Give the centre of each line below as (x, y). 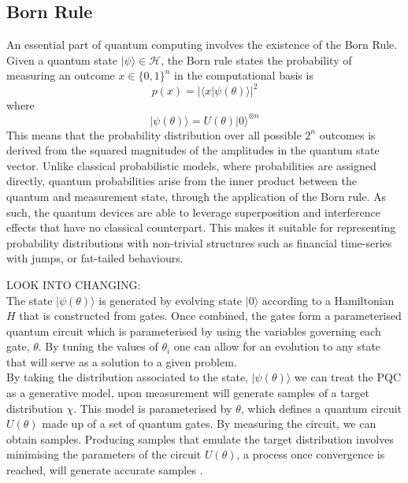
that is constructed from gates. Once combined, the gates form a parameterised (210, 316)
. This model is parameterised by (153, 408)
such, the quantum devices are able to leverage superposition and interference (193, 212)
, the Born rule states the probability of (256, 59)
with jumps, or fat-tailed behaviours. (95, 258)
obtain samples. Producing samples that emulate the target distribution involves (200, 438)
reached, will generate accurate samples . (105, 470)
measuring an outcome (61, 75)
